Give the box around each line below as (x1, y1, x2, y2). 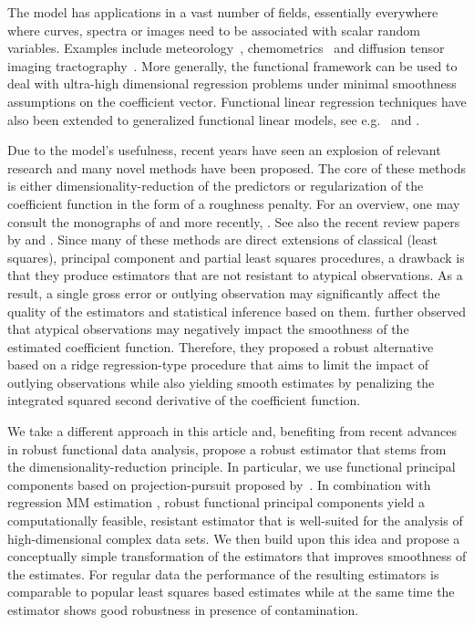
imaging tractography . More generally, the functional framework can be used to (7, 56, 458, 75)
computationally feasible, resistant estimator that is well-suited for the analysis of (7, 511, 463, 530)
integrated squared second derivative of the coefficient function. (7, 391, 361, 410)
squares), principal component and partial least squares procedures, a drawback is (7, 247, 465, 266)
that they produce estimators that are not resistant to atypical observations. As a (7, 266, 463, 285)
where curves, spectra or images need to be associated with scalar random (7, 20, 420, 39)
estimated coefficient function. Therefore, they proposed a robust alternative (7, 337, 434, 356)
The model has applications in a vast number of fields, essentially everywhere (7, 3, 438, 21)
